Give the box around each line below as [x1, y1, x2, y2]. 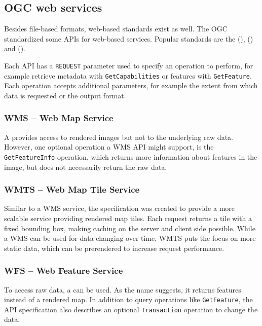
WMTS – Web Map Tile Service [4, 183, 140, 196]
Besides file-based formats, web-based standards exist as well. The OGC [4, 23, 228, 34]
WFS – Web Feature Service [4, 264, 123, 277]
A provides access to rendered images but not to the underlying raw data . [4, 131, 234, 142]
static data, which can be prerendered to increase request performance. [4, 242, 224, 253]
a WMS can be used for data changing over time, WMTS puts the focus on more [4, 233, 256, 243]
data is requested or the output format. [4, 90, 126, 100]
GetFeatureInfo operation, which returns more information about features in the [4, 151, 257, 162]
